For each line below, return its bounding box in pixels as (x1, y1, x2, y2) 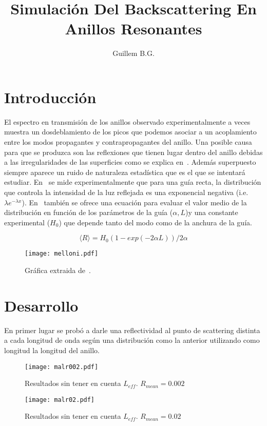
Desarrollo (4, 295, 79, 316)
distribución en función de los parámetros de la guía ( (4, 207, 173, 218)
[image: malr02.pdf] (25, 396, 95, 403)
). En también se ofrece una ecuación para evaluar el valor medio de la (22, 197, 247, 207)
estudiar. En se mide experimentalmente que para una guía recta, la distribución (4, 177, 261, 187)
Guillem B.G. (112, 48, 155, 59)
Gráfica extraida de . (25, 265, 91, 276)
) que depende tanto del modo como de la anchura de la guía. (59, 217, 252, 227)
